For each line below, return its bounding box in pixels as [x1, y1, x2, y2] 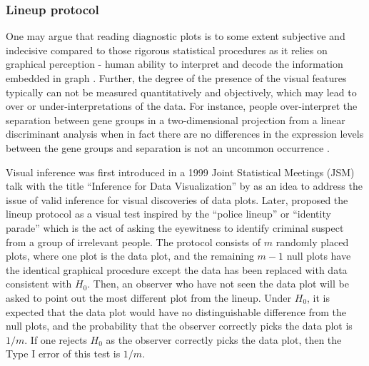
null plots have [286, 248, 351, 263]
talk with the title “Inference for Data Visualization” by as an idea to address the [6, 178, 363, 193]
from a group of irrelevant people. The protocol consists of [6, 234, 261, 249]
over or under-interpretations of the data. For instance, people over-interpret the [6, 98, 358, 113]
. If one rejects [24, 332, 87, 347]
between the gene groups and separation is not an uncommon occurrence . [6, 140, 330, 155]
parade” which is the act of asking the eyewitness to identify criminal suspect [6, 220, 344, 235]
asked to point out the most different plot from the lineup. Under [6, 290, 292, 305]
